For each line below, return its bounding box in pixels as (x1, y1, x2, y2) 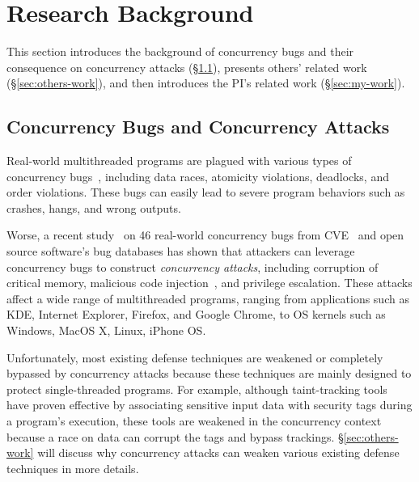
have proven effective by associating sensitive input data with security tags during (6, 396, 413, 413)
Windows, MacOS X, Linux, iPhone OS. (6, 322, 206, 339)
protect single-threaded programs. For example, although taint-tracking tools (6, 380, 387, 397)
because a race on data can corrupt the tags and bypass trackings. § (6, 428, 344, 445)
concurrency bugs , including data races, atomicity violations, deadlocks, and (6, 167, 389, 184)
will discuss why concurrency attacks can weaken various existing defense (37, 444, 400, 461)
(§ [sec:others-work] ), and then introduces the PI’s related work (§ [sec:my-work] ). (6, 74, 405, 91)
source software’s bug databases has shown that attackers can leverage (6, 243, 355, 260)
